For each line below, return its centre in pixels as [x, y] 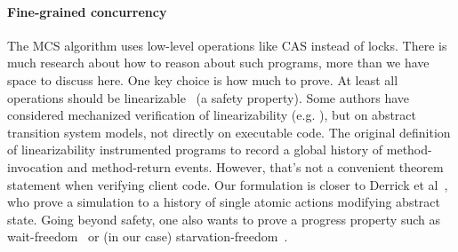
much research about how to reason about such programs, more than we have [218, 63]
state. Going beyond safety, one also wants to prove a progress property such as [224, 219]
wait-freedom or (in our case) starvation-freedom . [148, 236]
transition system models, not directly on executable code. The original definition [229, 132]
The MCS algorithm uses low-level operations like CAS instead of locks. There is [227, 45]
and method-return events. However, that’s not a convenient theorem [255, 166]
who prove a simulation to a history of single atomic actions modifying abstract [224, 202]
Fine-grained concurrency [87, 11]
